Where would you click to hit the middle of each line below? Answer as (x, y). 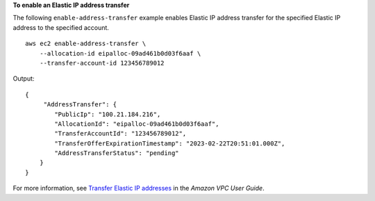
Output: (24, 79)
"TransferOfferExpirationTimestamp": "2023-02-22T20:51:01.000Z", (170, 143)
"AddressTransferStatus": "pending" (117, 153)
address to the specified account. (61, 27)
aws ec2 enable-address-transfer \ (86, 44)
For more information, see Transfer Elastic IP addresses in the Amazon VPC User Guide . (139, 188)
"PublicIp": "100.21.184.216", (108, 114)
